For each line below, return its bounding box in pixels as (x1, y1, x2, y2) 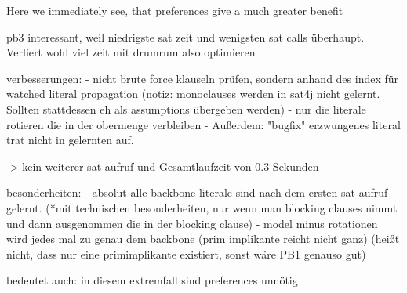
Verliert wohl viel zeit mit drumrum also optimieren (6, 44, 256, 60)
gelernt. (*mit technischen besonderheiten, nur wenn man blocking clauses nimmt (6, 199, 398, 215)
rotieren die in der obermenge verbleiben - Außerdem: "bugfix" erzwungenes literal (6, 116, 401, 132)
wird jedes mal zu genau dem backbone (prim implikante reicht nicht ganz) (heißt (6, 230, 400, 247)
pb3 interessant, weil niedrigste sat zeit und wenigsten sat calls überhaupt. (6, 28, 365, 45)
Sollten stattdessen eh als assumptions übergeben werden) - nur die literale (6, 100, 366, 117)
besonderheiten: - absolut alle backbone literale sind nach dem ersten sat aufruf (6, 184, 388, 201)
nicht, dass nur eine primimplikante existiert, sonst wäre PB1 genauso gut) (6, 245, 366, 262)
